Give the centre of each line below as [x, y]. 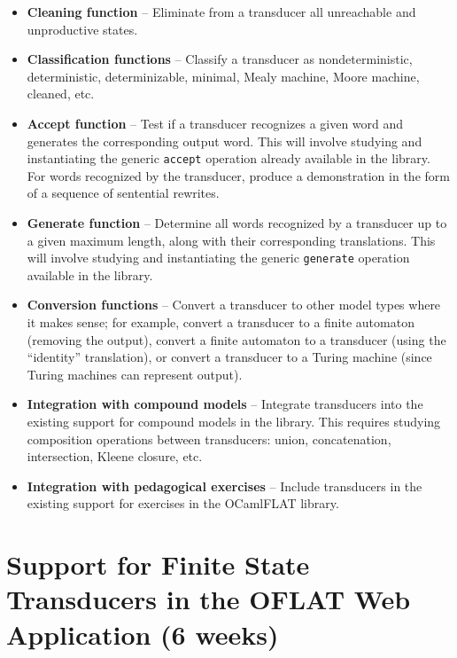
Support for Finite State [158, 564]
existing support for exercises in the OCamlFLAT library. [183, 503]
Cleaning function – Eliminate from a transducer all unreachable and [221, 12]
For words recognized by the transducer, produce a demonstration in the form [238, 175]
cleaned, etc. [61, 94]
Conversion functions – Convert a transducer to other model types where [234, 305]
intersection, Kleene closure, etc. [115, 456]
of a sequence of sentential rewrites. [123, 193]
